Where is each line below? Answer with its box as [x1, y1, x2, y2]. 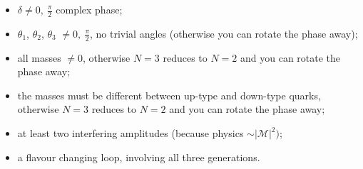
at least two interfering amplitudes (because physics [17, 126, 244, 141]
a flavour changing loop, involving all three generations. [17, 149, 260, 164]
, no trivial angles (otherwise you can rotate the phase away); [89, 26, 358, 40]
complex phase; [56, 2, 123, 16]
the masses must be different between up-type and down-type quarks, [17, 87, 321, 102]
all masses [17, 50, 61, 65]
